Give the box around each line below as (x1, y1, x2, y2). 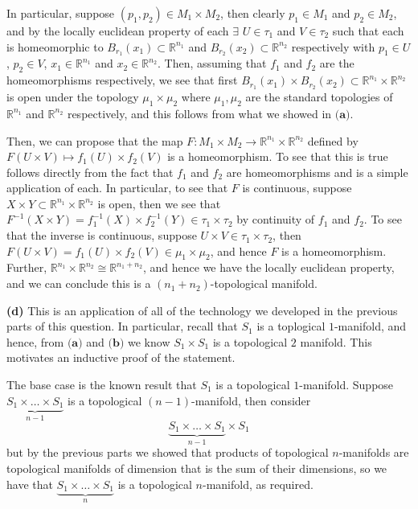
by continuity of (236, 211, 315, 228)
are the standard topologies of (245, 88, 393, 105)
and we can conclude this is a (6, 275, 151, 292)
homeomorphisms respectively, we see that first (6, 72, 238, 88)
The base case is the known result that (6, 376, 197, 393)
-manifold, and (334, 318, 407, 335)
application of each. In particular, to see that (6, 179, 228, 196)
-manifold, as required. (203, 475, 313, 492)
